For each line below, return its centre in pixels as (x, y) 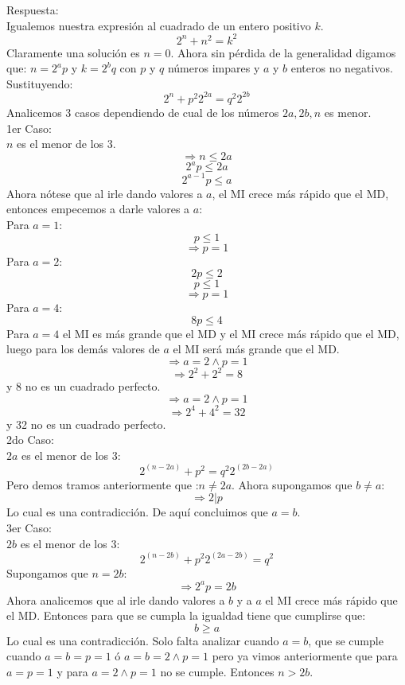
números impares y (214, 68)
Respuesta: (33, 10)
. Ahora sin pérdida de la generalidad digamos (283, 52)
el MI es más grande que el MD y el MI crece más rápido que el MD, (231, 333)
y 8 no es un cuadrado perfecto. (84, 386)
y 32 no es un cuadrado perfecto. (86, 424)
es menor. (348, 112)
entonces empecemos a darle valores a (98, 209)
